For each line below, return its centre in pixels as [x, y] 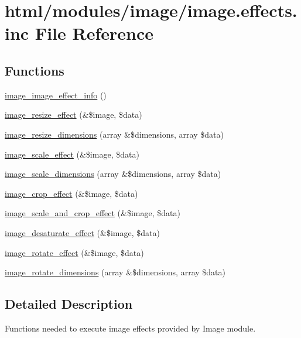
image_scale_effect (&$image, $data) [72, 154]
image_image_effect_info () [56, 95]
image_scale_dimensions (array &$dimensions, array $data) [113, 174]
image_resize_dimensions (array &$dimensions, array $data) [114, 134]
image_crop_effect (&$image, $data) [71, 193]
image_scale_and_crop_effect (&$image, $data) [93, 213]
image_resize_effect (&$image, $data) [73, 115]
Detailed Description [69, 304]
